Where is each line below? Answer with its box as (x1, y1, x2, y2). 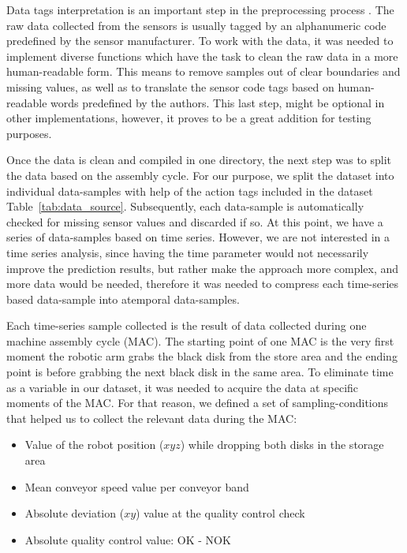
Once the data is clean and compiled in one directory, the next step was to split (6, 151, 392, 168)
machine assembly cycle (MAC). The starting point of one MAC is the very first (6, 332, 394, 349)
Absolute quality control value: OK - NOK (24, 531, 231, 547)
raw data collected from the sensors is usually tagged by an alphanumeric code (6, 17, 386, 33)
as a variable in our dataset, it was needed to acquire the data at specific (6, 379, 359, 395)
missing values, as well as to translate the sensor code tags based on (6, 78, 334, 95)
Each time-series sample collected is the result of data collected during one (6, 317, 367, 334)
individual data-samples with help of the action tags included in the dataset (6, 182, 373, 199)
